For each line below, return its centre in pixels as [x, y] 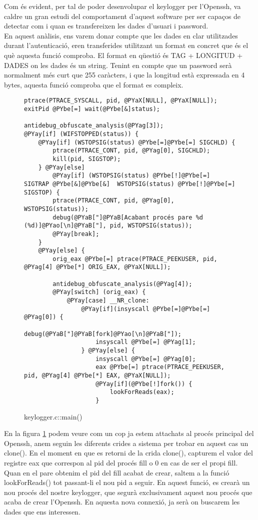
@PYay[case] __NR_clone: [108, 301]
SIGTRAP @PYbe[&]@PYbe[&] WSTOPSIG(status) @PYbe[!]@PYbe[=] [130, 184]
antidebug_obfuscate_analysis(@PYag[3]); [94, 126]
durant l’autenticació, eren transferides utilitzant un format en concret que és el [126, 45]
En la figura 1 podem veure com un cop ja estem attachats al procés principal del [129, 433]
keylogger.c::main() [53, 416]
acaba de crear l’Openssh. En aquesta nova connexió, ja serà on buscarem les [122, 502]
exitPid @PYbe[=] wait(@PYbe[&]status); [92, 109]
